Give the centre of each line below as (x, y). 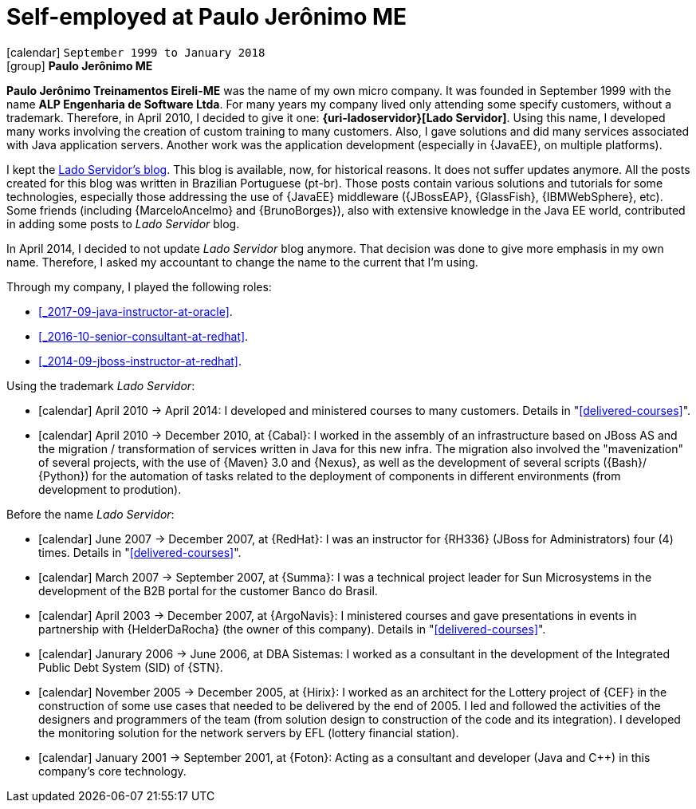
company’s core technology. (112, 771)
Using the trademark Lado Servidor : (101, 385)
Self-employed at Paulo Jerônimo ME (207, 17)
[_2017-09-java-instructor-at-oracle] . (136, 311)
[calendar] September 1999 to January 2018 (136, 52)
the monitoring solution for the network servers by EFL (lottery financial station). (249, 732)
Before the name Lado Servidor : (90, 514)
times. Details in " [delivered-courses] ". (140, 552)
